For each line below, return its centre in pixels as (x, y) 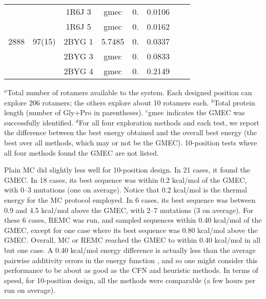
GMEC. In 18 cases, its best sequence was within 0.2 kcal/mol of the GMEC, (126, 179)
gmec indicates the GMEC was (196, 112)
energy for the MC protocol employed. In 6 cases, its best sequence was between (130, 199)
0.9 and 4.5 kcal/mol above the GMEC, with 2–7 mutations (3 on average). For (129, 210)
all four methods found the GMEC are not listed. (81, 152)
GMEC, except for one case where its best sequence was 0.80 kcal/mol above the (131, 230)
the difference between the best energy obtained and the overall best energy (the (130, 132)
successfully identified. (39, 122)
